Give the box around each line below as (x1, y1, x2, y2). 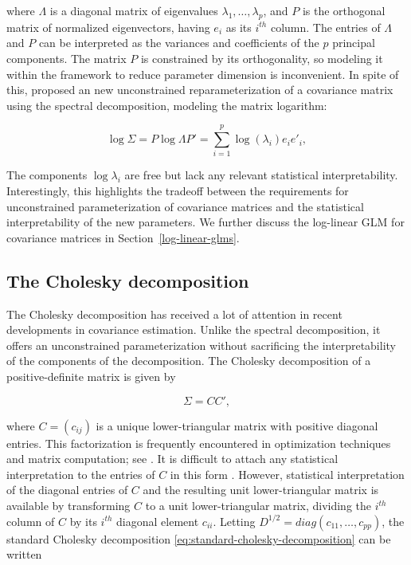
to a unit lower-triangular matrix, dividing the (145, 497, 372, 513)
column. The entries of (270, 18, 381, 35)
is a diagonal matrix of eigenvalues (49, 2, 218, 18)
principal (332, 34, 375, 51)
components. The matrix (6, 49, 127, 66)
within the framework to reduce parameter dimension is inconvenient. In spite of (6, 65, 399, 82)
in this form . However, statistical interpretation (170, 465, 405, 482)
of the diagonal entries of (6, 481, 128, 498)
